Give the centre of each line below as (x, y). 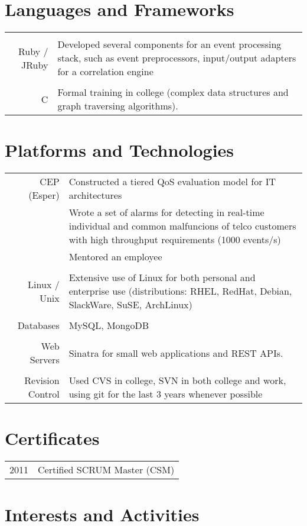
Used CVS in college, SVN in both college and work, (177, 380)
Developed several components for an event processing (169, 44)
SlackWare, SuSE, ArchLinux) (130, 305)
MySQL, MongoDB (109, 325)
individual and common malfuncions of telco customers (182, 226)
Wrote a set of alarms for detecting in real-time (166, 212)
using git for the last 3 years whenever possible (166, 394)
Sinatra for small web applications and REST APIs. (176, 353)
